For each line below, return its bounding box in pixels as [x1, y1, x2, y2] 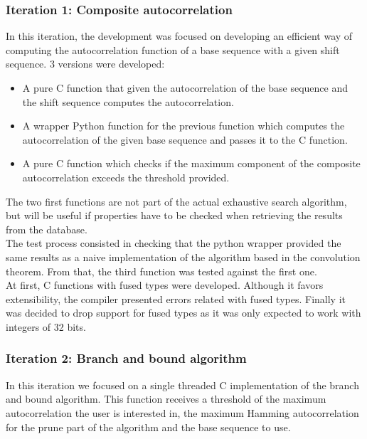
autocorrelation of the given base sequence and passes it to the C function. [22, 132, 348, 147]
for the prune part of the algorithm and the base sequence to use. [6, 419, 291, 434]
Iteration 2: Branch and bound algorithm [6, 349, 247, 367]
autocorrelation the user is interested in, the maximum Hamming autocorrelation [6, 405, 359, 420]
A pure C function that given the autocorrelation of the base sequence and [22, 80, 349, 95]
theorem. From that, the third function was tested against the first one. [6, 263, 317, 278]
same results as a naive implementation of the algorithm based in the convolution [6, 249, 361, 264]
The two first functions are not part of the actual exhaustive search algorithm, [6, 194, 347, 208]
